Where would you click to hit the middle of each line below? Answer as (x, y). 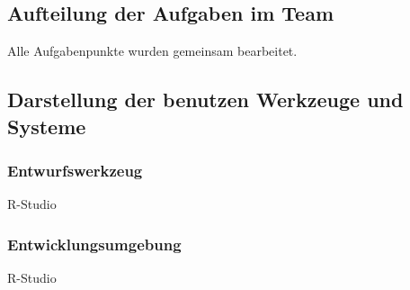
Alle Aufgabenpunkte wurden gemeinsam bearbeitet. (152, 51)
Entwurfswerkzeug (75, 170)
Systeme (47, 126)
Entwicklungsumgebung (94, 244)
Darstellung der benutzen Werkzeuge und (205, 100)
